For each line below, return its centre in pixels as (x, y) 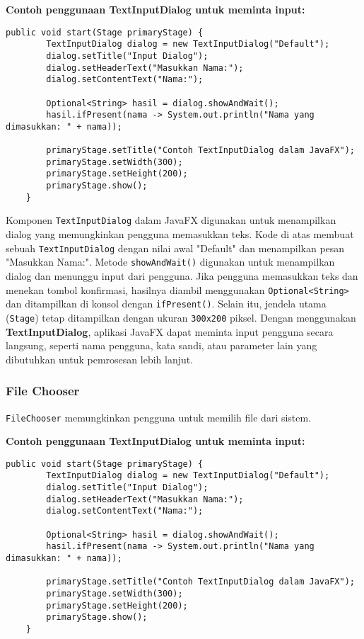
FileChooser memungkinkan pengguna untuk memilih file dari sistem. (159, 417)
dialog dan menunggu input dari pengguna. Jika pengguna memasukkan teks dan (182, 276)
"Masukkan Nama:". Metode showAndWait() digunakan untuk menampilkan (170, 262)
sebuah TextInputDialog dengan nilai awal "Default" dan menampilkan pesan (175, 248)
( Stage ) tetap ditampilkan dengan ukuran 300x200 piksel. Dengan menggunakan (181, 317)
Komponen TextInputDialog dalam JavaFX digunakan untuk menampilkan (171, 220)
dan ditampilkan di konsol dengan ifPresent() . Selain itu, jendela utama (166, 304)
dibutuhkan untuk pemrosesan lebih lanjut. (100, 359)
